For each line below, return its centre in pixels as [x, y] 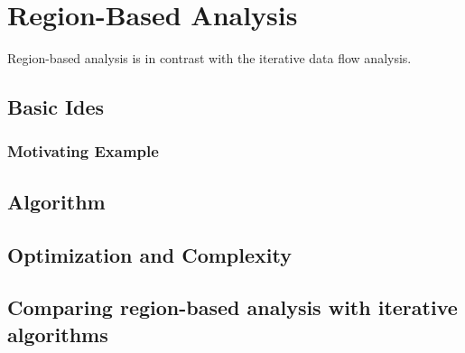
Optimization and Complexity [149, 254]
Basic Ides [56, 107]
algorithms [58, 334]
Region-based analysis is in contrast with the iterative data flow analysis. [209, 58]
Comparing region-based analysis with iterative [232, 307]
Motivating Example [83, 151]
